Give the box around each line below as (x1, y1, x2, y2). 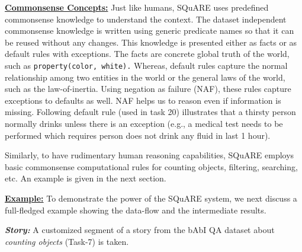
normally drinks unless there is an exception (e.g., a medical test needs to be (5, 117, 283, 129)
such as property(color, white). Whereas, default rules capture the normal (5, 59, 288, 71)
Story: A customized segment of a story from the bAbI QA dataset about (5, 224, 275, 236)
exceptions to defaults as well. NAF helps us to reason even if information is (5, 94, 281, 106)
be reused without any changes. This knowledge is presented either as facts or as (5, 36, 297, 48)
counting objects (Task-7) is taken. (5, 235, 129, 247)
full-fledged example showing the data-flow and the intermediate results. (5, 203, 266, 216)
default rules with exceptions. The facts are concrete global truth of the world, (5, 47, 290, 60)
